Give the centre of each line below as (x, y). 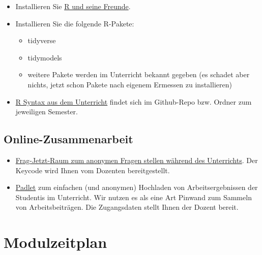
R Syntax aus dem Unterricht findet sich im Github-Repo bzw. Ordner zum (134, 101)
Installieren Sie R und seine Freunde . (73, 6)
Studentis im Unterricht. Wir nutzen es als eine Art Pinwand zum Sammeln (134, 197)
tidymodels (45, 57)
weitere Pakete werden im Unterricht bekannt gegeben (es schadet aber (139, 74)
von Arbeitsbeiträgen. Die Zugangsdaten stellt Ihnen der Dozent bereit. (127, 207)
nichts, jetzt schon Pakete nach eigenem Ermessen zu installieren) (130, 84)
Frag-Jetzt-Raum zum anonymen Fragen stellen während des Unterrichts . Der (137, 160)
